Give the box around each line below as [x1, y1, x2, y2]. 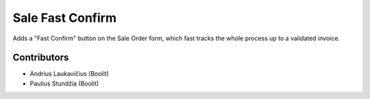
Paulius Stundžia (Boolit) [29, 79, 99, 87]
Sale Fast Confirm [12, 10, 116, 25]
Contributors [12, 52, 69, 63]
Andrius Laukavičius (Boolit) [29, 70, 110, 78]
